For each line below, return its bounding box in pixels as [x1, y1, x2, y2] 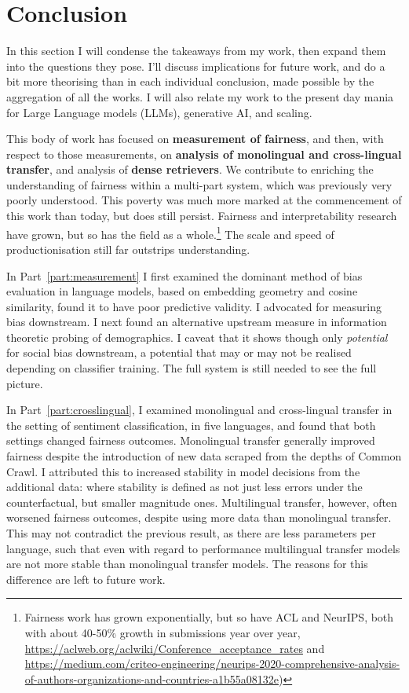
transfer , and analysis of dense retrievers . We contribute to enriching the [6, 161, 374, 178]
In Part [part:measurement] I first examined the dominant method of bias [6, 267, 363, 284]
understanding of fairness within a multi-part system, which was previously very [6, 176, 393, 192]
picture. [6, 375, 43, 391]
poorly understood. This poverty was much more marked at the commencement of [6, 192, 402, 208]
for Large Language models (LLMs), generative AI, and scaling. [6, 104, 312, 120]
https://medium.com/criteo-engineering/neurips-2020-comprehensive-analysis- [24, 655, 400, 672]
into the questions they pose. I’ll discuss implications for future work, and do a [6, 57, 385, 74]
